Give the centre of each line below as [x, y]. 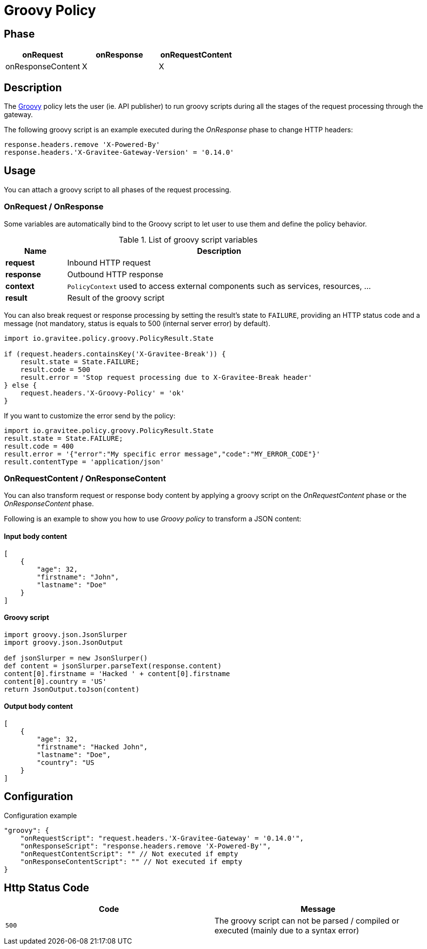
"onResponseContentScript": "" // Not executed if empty [131, 861]
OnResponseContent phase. [49, 504]
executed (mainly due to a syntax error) [287, 930]
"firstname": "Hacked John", [92, 747]
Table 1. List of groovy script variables [188, 239]
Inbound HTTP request [109, 262]
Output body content [39, 706]
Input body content [36, 536]
